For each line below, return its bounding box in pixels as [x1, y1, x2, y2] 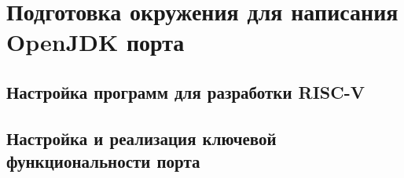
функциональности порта [6, 149, 200, 173]
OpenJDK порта [6, 26, 185, 58]
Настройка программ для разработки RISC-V [6, 79, 365, 104]
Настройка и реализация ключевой [6, 125, 277, 150]
